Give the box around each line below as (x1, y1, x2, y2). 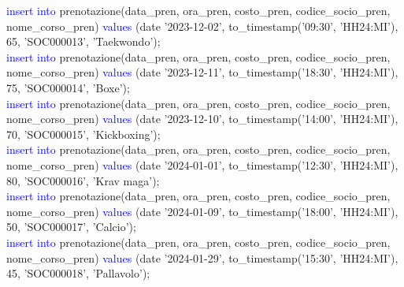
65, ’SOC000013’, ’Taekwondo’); (6, 33, 161, 50)
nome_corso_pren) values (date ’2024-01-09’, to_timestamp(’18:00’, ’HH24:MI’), (6, 203, 398, 219)
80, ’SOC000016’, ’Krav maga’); (6, 172, 160, 188)
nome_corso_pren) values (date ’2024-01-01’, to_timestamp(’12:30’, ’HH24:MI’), (6, 156, 398, 173)
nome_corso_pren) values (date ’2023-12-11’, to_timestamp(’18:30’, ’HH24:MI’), (6, 64, 398, 80)
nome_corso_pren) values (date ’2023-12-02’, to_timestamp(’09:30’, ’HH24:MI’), (6, 17, 398, 34)
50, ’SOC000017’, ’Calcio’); (6, 218, 136, 235)
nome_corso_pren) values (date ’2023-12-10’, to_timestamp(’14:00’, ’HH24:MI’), (6, 110, 398, 127)
